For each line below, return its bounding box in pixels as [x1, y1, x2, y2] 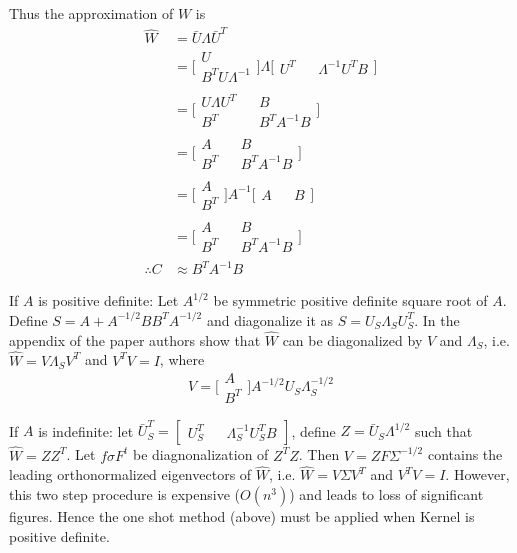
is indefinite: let [38, 420, 134, 441]
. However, [445, 464, 510, 485]
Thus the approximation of [9, 3, 174, 23]
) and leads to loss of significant [289, 484, 484, 505]
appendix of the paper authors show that [9, 329, 261, 350]
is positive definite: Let [38, 290, 179, 311]
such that [414, 420, 473, 441]
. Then [298, 444, 340, 465]
